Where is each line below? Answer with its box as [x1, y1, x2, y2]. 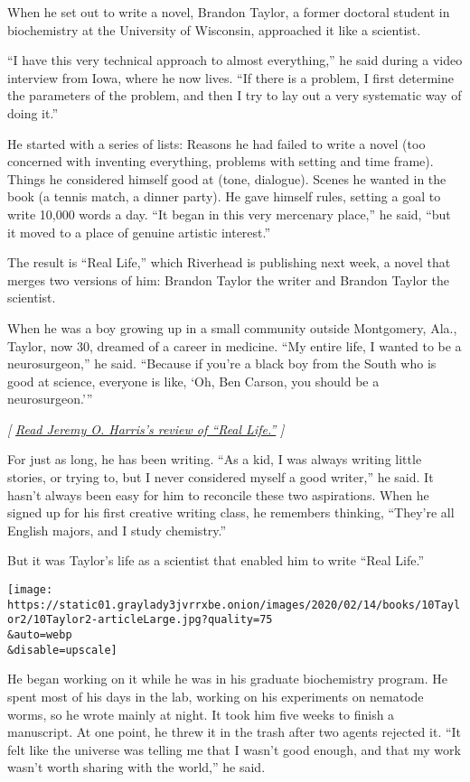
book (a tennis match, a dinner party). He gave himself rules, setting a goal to [7, 187, 441, 206]
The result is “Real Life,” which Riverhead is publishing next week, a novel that [7, 253, 451, 272]
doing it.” [7, 103, 59, 122]
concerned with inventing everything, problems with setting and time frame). [7, 152, 434, 171]
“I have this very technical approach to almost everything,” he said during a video [7, 51, 463, 70]
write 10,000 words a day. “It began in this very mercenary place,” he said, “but [7, 204, 451, 223]
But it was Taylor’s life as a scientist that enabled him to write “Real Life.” [7, 551, 425, 570]
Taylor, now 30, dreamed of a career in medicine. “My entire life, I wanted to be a [7, 336, 462, 355]
